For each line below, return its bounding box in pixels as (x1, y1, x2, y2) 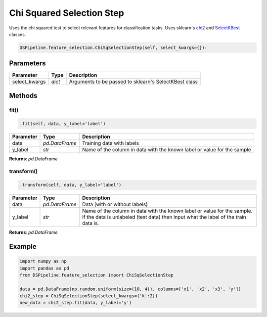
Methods (9, 91, 38, 100)
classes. (9, 31, 26, 37)
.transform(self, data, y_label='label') (19, 182, 122, 188)
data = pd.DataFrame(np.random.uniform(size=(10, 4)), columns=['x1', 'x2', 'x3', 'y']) (19, 286, 242, 292)
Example (9, 242, 37, 251)
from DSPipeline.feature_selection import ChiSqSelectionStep (19, 272, 174, 278)
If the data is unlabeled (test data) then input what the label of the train (82, 214, 247, 221)
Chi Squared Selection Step (9, 7, 125, 18)
